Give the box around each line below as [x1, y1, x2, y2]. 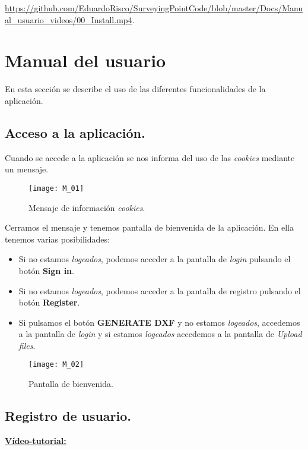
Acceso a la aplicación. [5, 123, 145, 141]
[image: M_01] [28, 184, 84, 193]
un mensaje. [5, 163, 49, 175]
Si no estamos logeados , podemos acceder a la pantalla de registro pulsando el [18, 284, 301, 297]
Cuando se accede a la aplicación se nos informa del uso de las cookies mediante [5, 151, 295, 163]
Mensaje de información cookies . [28, 201, 145, 213]
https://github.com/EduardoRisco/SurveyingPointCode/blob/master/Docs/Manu [5, 2, 303, 14]
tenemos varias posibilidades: [5, 232, 110, 245]
